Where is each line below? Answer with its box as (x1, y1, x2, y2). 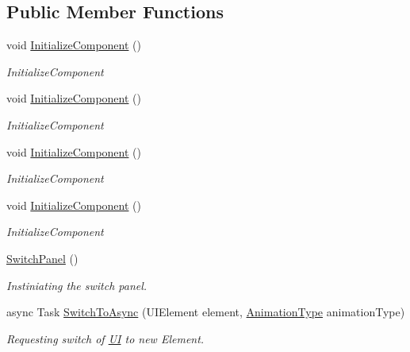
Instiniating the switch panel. (6, 277, 148, 293)
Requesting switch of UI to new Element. (6, 330, 205, 346)
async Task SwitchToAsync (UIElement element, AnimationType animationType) (6, 304, 405, 320)
